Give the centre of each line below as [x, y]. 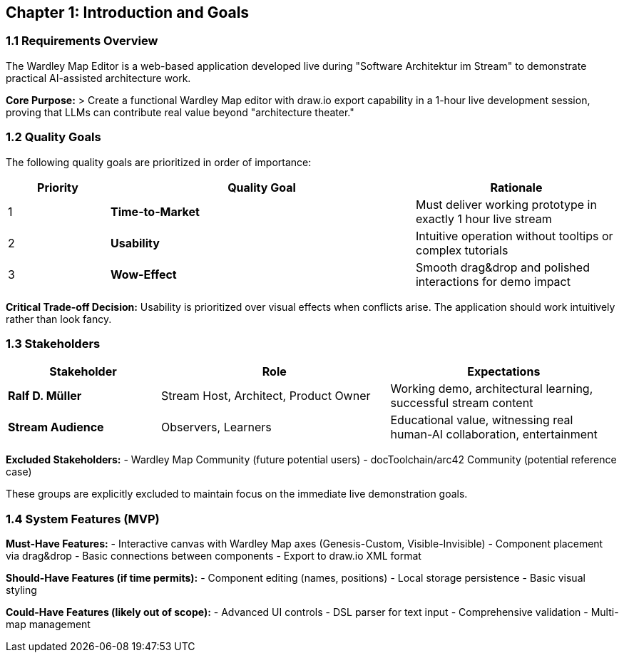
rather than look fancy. [59, 319]
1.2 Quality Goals [53, 137]
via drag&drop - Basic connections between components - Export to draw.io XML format [214, 556]
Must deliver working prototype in [506, 204]
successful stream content [462, 403]
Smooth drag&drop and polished [502, 267]
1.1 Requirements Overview [82, 41]
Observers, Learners [216, 427]
